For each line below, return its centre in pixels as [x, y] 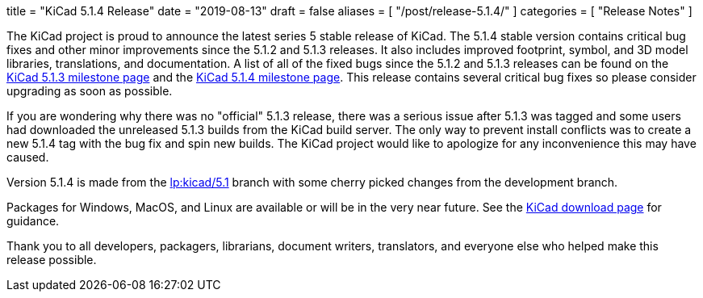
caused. [28, 157]
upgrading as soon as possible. [90, 91]
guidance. [33, 221]
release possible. [52, 260]
